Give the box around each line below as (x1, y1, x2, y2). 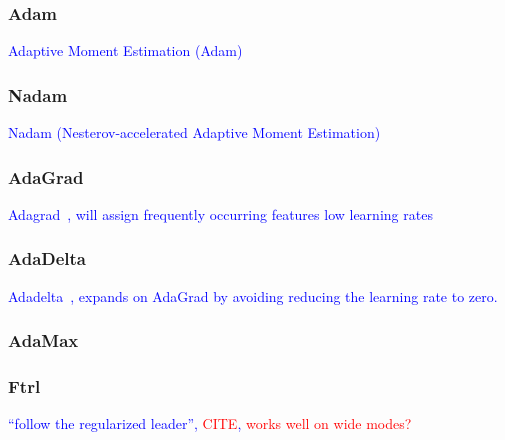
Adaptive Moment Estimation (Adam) (8, 40, 243, 61)
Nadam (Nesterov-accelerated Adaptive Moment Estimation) (8, 122, 381, 143)
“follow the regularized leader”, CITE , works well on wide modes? (8, 413, 412, 434)
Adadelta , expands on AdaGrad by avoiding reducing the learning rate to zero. (8, 285, 498, 306)
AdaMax (8, 328, 79, 353)
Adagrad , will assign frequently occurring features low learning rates (8, 203, 433, 224)
